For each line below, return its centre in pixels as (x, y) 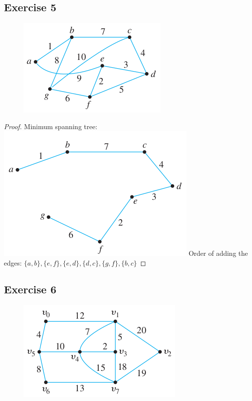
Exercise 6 (30, 289)
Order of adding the (218, 253)
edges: (13, 262)
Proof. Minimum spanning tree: (51, 126)
